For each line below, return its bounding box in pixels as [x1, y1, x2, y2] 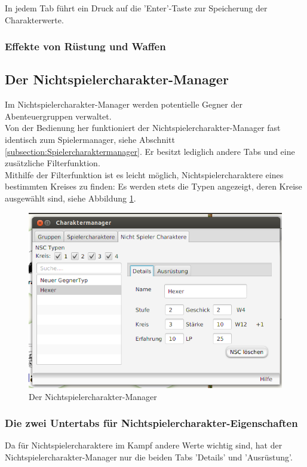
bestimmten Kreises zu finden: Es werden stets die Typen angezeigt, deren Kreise [5, 180, 302, 193]
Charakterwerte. [5, 13, 64, 26]
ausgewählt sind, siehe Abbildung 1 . [5, 191, 136, 204]
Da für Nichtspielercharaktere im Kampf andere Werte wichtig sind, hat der [5, 439, 283, 451]
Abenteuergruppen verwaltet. [5, 109, 112, 122]
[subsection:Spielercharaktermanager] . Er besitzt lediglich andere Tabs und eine [5, 145, 295, 157]
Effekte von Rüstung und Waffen [5, 39, 166, 54]
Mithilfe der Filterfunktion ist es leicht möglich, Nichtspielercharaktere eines [5, 168, 284, 181]
